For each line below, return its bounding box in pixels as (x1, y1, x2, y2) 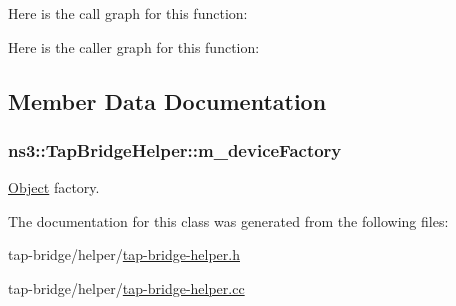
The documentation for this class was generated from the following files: (8, 210, 449, 231)
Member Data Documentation (8, 85, 327, 116)
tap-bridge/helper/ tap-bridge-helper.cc (8, 277, 245, 298)
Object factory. (8, 177, 100, 198)
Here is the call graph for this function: (8, 3, 248, 23)
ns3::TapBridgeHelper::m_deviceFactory (8, 137, 342, 162)
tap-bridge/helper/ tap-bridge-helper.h (8, 244, 240, 265)
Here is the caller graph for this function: (8, 36, 260, 57)
